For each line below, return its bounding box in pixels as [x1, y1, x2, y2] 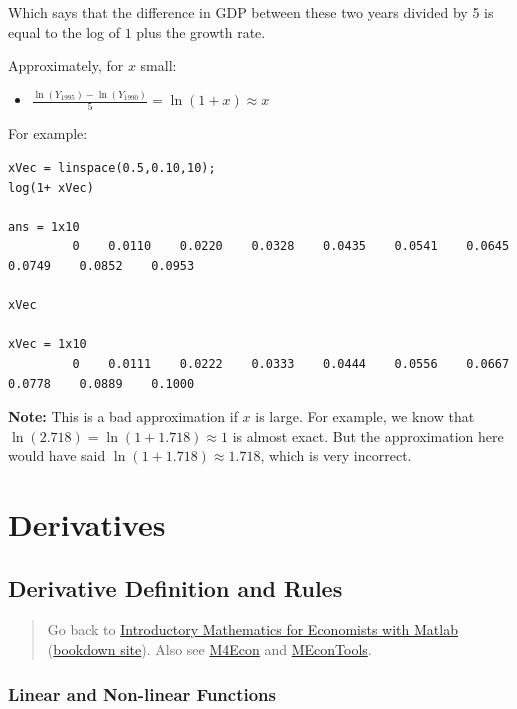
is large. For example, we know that [255, 406, 475, 427]
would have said [8, 445, 106, 466]
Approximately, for [8, 55, 124, 76]
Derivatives [8, 504, 166, 545]
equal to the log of [8, 21, 120, 42]
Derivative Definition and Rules [8, 572, 343, 603]
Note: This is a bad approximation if [8, 406, 238, 427]
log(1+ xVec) [8, 180, 94, 195]
